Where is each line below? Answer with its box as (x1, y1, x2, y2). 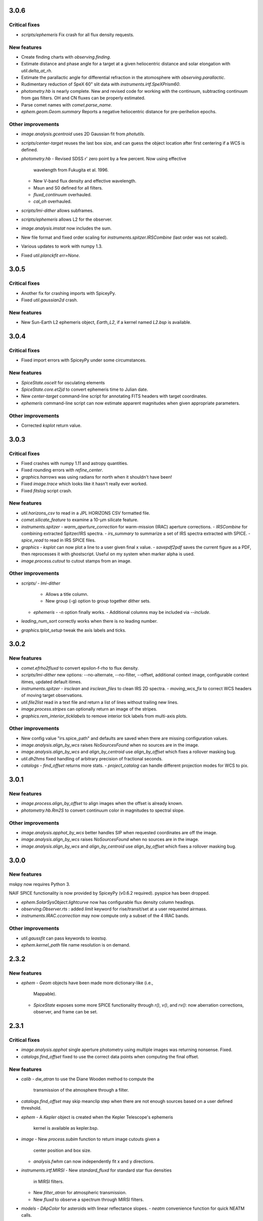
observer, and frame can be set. (33, 1009, 98, 1015)
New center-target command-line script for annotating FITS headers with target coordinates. (21, 393, 207, 399)
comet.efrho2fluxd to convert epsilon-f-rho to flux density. (21, 665, 139, 671)
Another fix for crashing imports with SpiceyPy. (21, 290, 116, 296)
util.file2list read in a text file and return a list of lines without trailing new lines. (21, 699, 179, 705)
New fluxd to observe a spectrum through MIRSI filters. (33, 1197, 144, 1202)
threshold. (21, 1105, 42, 1111)
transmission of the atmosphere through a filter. (33, 1087, 129, 1093)
